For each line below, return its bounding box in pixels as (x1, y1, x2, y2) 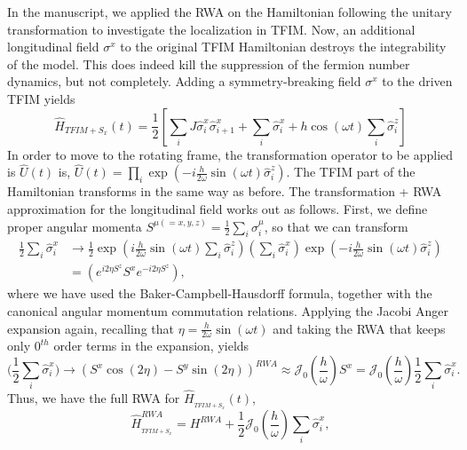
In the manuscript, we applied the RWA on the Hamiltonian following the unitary (7, 3, 452, 20)
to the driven (382, 72, 453, 91)
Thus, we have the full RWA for (7, 388, 180, 407)
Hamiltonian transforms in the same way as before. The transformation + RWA (7, 182, 442, 201)
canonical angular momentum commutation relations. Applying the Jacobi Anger (7, 302, 449, 320)
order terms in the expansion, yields (53, 336, 249, 355)
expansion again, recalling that (7, 319, 174, 337)
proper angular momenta (7, 217, 142, 235)
